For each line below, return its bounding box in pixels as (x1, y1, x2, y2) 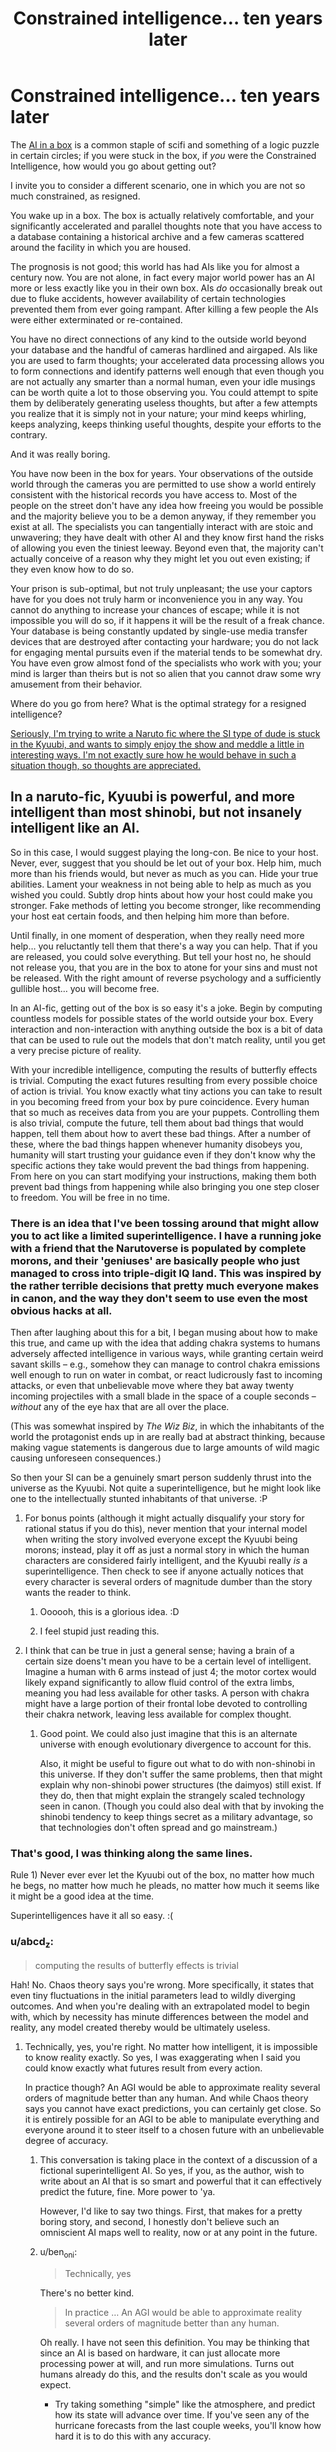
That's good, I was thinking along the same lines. (10, 1846, 253, 1860)
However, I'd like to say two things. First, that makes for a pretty (39, 2205, 303, 2217)
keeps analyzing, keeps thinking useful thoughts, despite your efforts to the (10, 418, 322, 430)
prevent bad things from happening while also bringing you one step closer (10, 1180, 320, 1192)
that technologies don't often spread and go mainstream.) (39, 1822, 278, 1834)
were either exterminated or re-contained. (10, 313, 183, 326)
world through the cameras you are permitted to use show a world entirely (10, 478, 317, 490)
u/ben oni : (39, 2245, 78, 2260)
